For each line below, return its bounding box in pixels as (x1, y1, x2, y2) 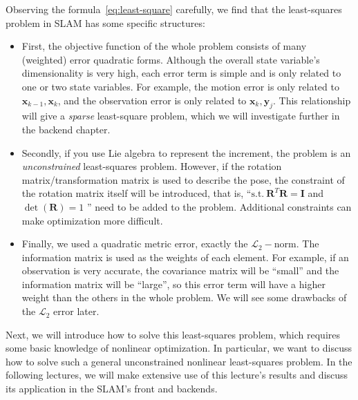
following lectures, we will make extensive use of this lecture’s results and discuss (6, 368, 348, 382)
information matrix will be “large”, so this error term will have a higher (21, 276, 326, 291)
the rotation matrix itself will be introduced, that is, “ (21, 186, 252, 200)
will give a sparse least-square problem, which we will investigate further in (21, 108, 340, 123)
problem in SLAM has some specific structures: (6, 15, 205, 30)
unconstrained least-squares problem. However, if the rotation (21, 159, 282, 173)
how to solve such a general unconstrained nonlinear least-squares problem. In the (6, 354, 352, 368)
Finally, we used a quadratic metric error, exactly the (21, 236, 248, 251)
